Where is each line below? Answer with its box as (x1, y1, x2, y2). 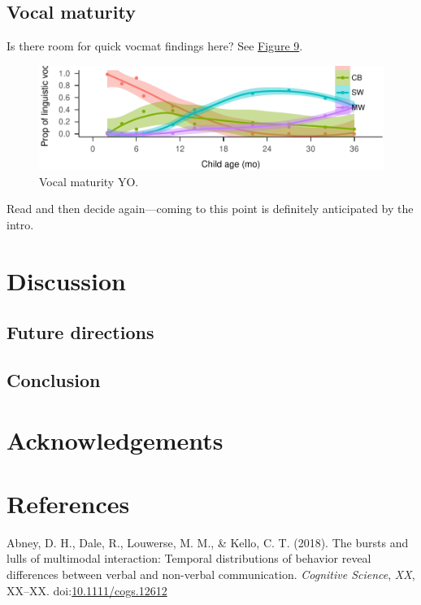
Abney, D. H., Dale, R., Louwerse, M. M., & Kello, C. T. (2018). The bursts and (7, 533, 409, 551)
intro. (7, 215, 34, 233)
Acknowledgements (7, 423, 224, 456)
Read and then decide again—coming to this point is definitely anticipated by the (7, 200, 414, 217)
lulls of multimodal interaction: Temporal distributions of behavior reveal (7, 550, 371, 567)
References (7, 486, 130, 520)
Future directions (7, 320, 154, 345)
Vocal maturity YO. (39, 172, 139, 189)
